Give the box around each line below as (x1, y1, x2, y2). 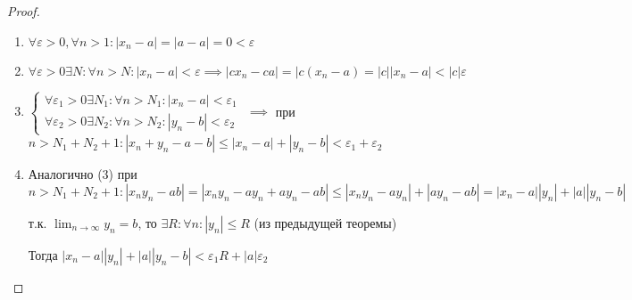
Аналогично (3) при (28, 165, 137, 183)
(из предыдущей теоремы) (254, 213, 397, 231)
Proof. (7, 2, 40, 20)
